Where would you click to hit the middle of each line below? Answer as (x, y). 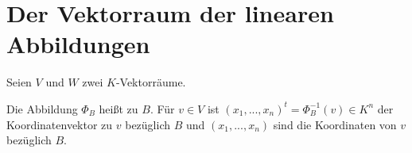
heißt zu (119, 108)
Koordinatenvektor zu (60, 124)
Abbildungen (78, 44)
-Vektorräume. (151, 82)
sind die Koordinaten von (335, 124)
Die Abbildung (42, 108)
